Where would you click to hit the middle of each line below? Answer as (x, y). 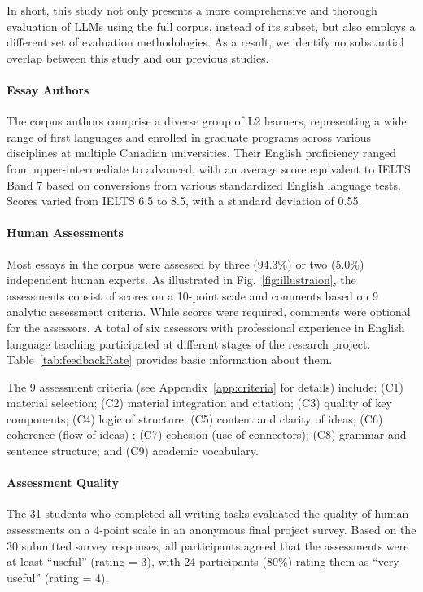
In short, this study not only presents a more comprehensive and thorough (192, 10)
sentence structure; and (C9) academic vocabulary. (133, 451)
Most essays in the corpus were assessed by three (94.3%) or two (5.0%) (185, 263)
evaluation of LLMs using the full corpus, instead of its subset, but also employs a (211, 26)
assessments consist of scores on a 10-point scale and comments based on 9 (193, 295)
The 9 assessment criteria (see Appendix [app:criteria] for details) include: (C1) (205, 386)
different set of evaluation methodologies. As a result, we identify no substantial (205, 42)
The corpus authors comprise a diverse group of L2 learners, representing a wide (207, 121)
